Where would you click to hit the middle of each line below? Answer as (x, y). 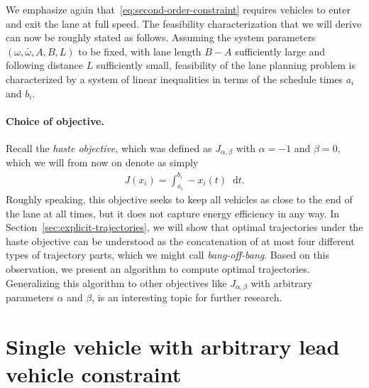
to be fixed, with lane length (140, 51)
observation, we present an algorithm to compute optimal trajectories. (158, 268)
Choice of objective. (55, 120)
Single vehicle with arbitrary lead (173, 346)
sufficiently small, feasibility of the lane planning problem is (226, 65)
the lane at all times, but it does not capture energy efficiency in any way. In (172, 213)
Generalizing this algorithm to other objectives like (116, 282)
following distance (44, 65)
